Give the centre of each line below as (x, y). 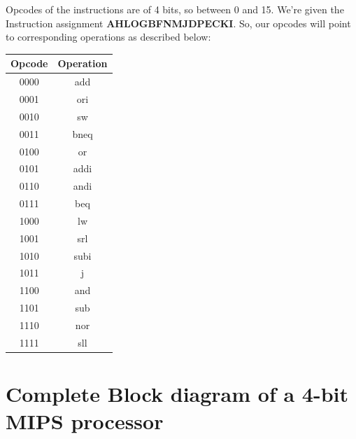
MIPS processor (85, 421)
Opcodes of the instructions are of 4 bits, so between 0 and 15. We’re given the (175, 9)
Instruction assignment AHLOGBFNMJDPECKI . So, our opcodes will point (178, 23)
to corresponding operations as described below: (108, 37)
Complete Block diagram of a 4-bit (177, 394)
